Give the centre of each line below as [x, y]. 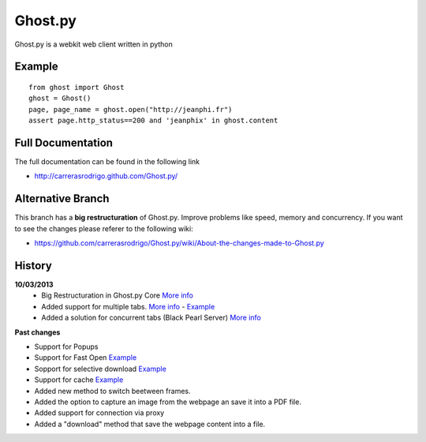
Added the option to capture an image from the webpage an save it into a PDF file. [168, 402]
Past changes [37, 332]
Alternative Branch [62, 199]
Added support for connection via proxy [99, 413]
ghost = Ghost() [60, 98]
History [34, 266]
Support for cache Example [79, 380]
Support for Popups [66, 346]
